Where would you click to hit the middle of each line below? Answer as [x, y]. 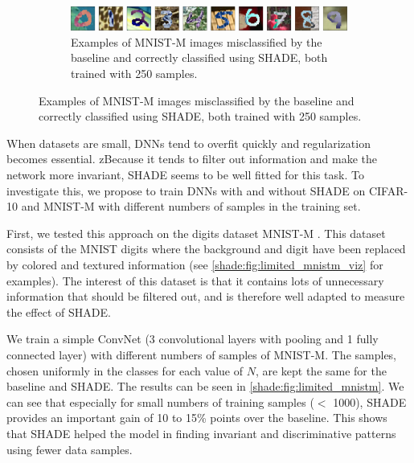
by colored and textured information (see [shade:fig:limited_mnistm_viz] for [195, 264]
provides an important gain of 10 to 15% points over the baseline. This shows [197, 418]
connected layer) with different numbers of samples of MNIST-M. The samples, [202, 354]
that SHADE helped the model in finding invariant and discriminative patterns [201, 433]
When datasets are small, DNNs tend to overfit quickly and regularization [189, 143]
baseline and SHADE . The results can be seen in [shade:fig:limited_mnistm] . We [205, 386]
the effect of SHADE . [59, 311]
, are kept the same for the [321, 370]
